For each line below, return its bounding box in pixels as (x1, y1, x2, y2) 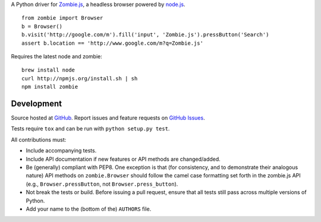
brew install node (21, 67, 75, 74)
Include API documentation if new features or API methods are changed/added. (26, 155, 221, 162)
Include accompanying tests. (26, 147, 97, 154)
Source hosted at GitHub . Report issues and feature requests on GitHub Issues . (11, 114, 205, 121)
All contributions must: (11, 136, 67, 143)
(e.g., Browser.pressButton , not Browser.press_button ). (26, 180, 178, 187)
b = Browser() (21, 23, 62, 30)
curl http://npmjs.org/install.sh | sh (21, 75, 138, 82)
